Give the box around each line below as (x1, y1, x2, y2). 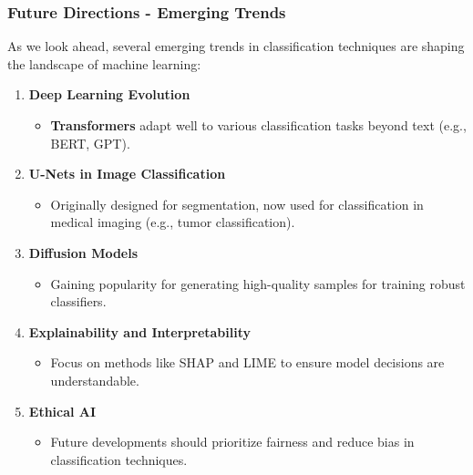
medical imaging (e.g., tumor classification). (50, 212, 295, 232)
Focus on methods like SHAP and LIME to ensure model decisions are (50, 353, 445, 372)
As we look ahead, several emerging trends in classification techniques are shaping (7, 36, 465, 56)
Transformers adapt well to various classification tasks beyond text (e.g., (50, 116, 467, 134)
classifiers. (50, 292, 107, 311)
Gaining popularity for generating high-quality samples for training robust (50, 274, 466, 293)
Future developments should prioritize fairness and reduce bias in (50, 432, 415, 451)
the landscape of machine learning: (7, 54, 201, 73)
